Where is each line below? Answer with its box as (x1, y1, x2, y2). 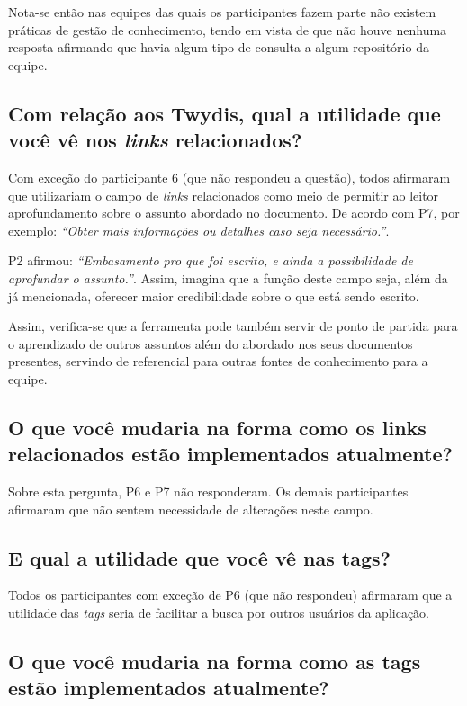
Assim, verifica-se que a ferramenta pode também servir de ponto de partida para (8, 317, 458, 335)
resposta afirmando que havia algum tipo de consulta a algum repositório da (8, 38, 429, 57)
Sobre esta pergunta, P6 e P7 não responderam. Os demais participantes (8, 482, 409, 501)
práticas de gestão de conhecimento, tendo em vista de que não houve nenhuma (8, 20, 447, 39)
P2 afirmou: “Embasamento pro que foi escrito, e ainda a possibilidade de (8, 251, 413, 270)
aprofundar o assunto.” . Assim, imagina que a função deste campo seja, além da (8, 268, 448, 287)
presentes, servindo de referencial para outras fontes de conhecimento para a (8, 352, 428, 371)
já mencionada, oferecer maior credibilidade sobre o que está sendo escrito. (8, 286, 419, 305)
